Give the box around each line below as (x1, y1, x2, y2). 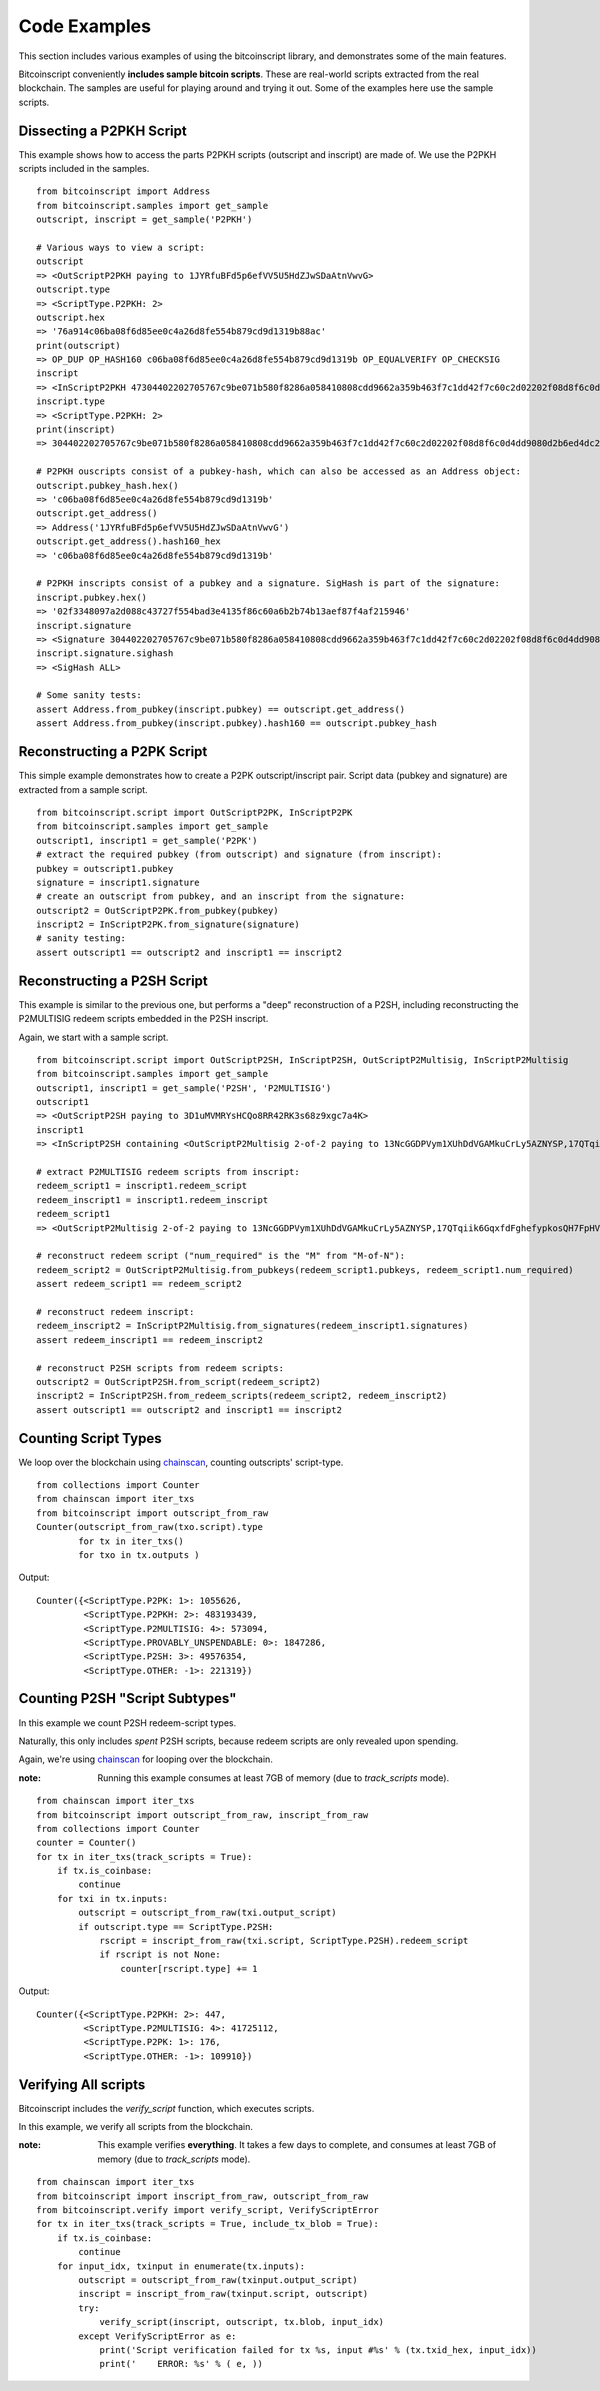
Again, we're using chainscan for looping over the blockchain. (18, 1753, 274, 1765)
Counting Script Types (18, 1430, 162, 1447)
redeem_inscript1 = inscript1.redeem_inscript (36, 1194, 269, 1205)
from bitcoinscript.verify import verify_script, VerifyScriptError (36, 2205, 379, 2216)
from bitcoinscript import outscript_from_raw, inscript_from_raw (36, 1809, 369, 1820)
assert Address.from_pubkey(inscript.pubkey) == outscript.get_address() (36, 703, 406, 715)
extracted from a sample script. (18, 783, 149, 795)
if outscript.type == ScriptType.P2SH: (78, 1921, 274, 1932)
